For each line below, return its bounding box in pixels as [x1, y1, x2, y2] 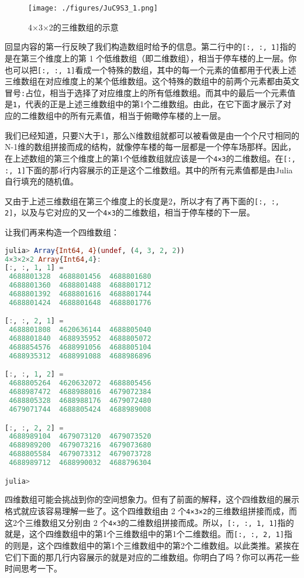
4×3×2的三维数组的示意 [28, 20, 119, 33]
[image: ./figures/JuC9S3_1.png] [28, 4, 158, 12]
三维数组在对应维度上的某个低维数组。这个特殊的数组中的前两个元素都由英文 [5, 75, 299, 87]
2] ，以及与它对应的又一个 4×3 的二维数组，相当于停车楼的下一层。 [5, 206, 255, 218]
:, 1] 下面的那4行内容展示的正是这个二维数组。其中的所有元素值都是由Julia [5, 163, 293, 176]
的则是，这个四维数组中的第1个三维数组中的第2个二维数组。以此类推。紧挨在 [5, 539, 299, 551]
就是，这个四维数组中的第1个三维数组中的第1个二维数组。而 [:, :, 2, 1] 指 [5, 528, 292, 540]
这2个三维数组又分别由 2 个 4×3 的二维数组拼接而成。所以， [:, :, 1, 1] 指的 [5, 516, 294, 528]
